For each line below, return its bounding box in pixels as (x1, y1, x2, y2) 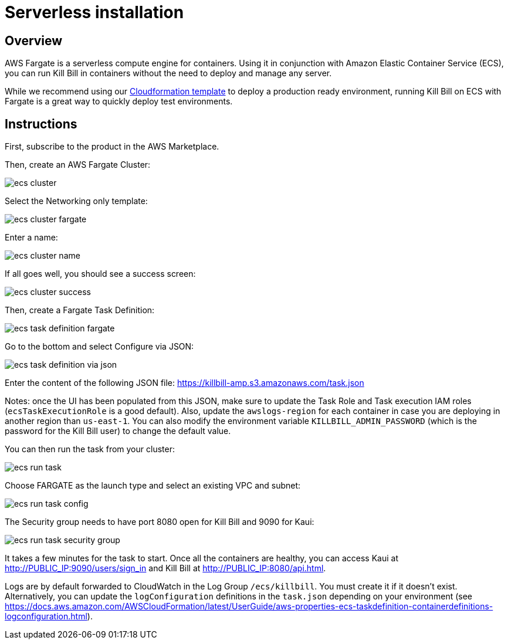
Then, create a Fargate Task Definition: (5, 305, 155, 316)
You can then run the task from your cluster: (5, 444, 175, 455)
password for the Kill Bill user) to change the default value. (5, 426, 231, 436)
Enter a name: (5, 232, 58, 243)
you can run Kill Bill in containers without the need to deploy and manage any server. (5, 68, 332, 79)
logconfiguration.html (5, 611, 87, 622)
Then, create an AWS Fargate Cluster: (5, 160, 151, 170)
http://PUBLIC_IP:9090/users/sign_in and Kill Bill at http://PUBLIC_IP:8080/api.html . (5, 563, 326, 574)
